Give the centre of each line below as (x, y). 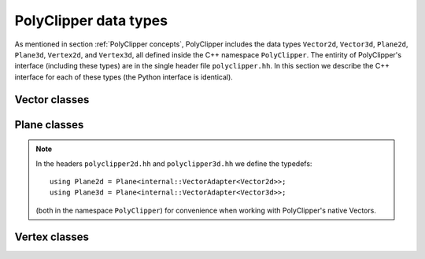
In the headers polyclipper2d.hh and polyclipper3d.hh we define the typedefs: (174, 163)
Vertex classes (52, 237)
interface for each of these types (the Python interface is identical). (124, 77)
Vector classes (52, 100)
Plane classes (49, 125)
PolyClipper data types (91, 20)
